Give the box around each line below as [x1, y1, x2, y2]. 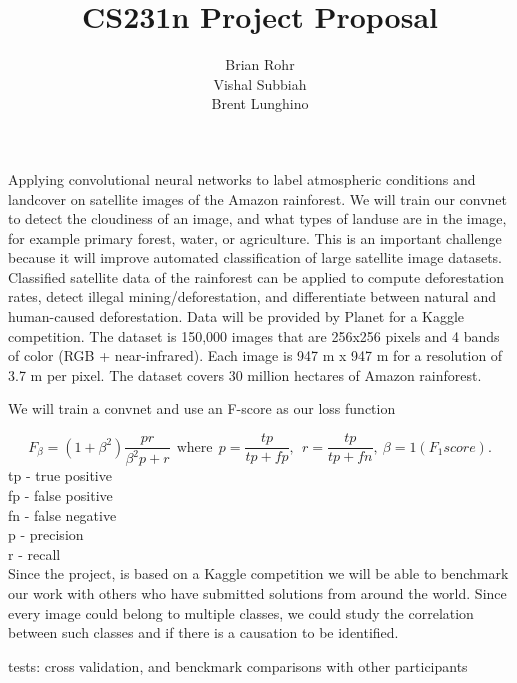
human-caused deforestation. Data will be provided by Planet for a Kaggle [8, 306, 465, 327]
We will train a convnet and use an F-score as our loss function [8, 398, 396, 419]
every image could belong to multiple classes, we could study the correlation [8, 602, 474, 623]
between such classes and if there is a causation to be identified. [8, 622, 399, 643]
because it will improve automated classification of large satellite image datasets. [8, 247, 502, 268]
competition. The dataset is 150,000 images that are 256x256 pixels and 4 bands [8, 325, 500, 346]
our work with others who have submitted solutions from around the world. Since [8, 583, 507, 603]
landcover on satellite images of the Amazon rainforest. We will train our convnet [8, 188, 507, 209]
